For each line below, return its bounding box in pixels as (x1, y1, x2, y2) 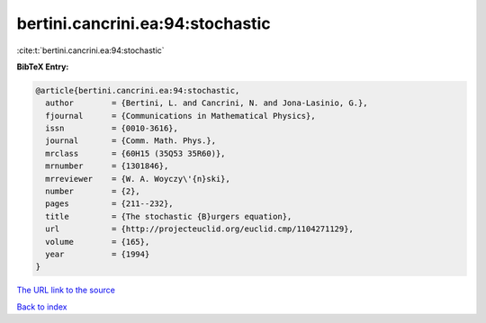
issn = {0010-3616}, (45, 123, 179, 134)
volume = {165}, (45, 237, 150, 247)
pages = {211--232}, (45, 199, 175, 209)
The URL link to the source (16, 284, 116, 296)
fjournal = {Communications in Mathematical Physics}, (45, 111, 316, 121)
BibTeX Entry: (16, 61, 69, 72)
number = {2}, (45, 186, 141, 197)
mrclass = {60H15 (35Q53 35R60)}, (45, 148, 226, 158)
